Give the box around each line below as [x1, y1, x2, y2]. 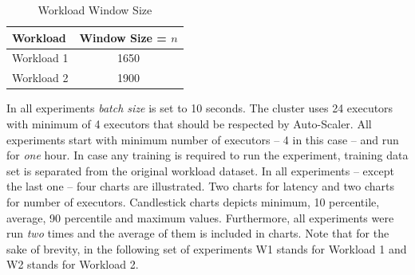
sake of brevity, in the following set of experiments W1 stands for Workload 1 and [6, 240, 407, 257]
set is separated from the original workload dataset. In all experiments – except [6, 162, 394, 179]
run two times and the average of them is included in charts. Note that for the [6, 225, 389, 242]
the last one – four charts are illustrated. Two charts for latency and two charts [6, 178, 394, 194]
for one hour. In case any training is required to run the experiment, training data [6, 147, 409, 163]
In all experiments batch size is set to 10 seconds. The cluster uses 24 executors [6, 100, 393, 116]
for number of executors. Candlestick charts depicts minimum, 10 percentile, [6, 193, 380, 210]
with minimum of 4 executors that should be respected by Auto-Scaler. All [6, 115, 372, 132]
